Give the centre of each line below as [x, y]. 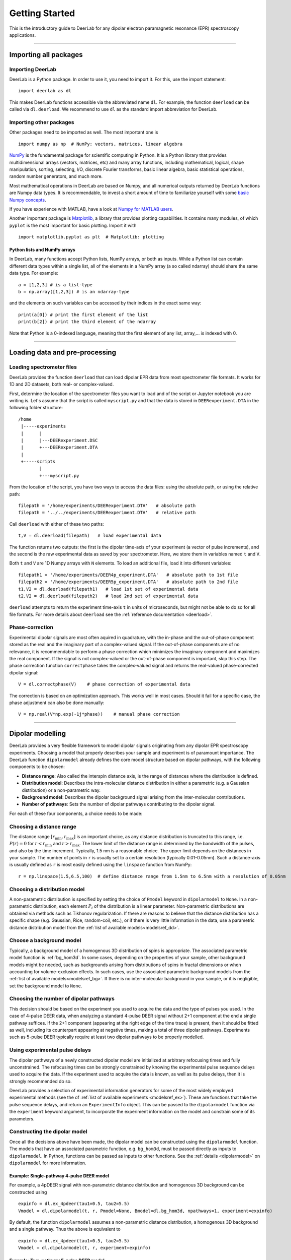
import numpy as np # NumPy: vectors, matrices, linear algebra [101, 144]
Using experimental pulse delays [50, 1050]
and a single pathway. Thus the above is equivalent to [65, 1229]
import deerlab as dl [45, 91]
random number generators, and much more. [56, 176]
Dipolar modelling [38, 734]
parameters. [22, 1118]
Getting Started [42, 13]
